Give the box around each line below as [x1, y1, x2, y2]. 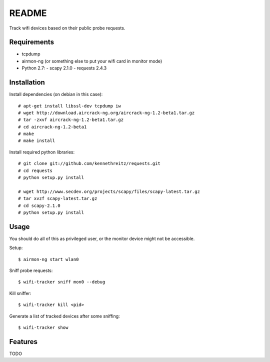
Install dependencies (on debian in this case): [9, 91, 103, 97]
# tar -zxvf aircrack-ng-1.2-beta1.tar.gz [18, 117, 124, 122]
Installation [9, 78, 45, 87]
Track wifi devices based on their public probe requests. [9, 25, 125, 31]
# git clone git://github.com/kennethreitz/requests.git [18, 160, 161, 166]
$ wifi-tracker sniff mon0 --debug [18, 279, 105, 285]
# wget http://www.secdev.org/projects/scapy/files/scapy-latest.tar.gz [18, 188, 200, 194]
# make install [18, 138, 55, 143]
